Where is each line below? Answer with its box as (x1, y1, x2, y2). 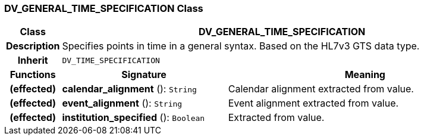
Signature (121, 69, 167, 81)
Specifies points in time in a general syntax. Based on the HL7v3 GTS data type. (62, 40, 420, 52)
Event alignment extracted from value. (228, 97, 399, 110)
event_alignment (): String (62, 97, 183, 110)
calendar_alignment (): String (62, 83, 197, 95)
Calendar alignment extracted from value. (228, 83, 414, 95)
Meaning (344, 69, 385, 81)
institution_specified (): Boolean (62, 111, 205, 124)
